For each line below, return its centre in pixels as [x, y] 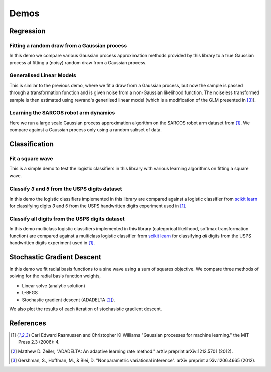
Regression [28, 31]
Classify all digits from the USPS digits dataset [67, 219]
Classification [31, 144]
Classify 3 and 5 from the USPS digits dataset [66, 189]
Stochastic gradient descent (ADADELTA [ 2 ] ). [69, 300]
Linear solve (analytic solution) [53, 285]
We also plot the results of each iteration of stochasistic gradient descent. [86, 309]
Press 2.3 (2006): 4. [39, 342]
